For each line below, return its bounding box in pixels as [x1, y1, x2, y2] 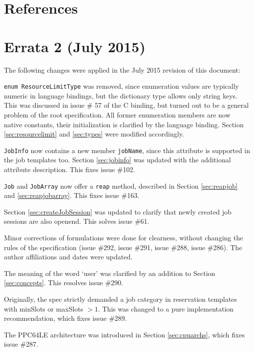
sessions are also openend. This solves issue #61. [4, 216, 149, 226]
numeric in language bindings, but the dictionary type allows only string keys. [4, 90, 238, 100]
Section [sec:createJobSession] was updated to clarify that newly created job [4, 206, 232, 216]
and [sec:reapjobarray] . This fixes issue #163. [4, 190, 140, 200]
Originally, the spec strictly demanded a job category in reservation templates [4, 293, 237, 304]
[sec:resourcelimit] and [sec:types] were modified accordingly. [4, 129, 184, 139]
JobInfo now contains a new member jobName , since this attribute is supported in [4, 145, 251, 155]
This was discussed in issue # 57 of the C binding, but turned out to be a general [4, 100, 249, 110]
